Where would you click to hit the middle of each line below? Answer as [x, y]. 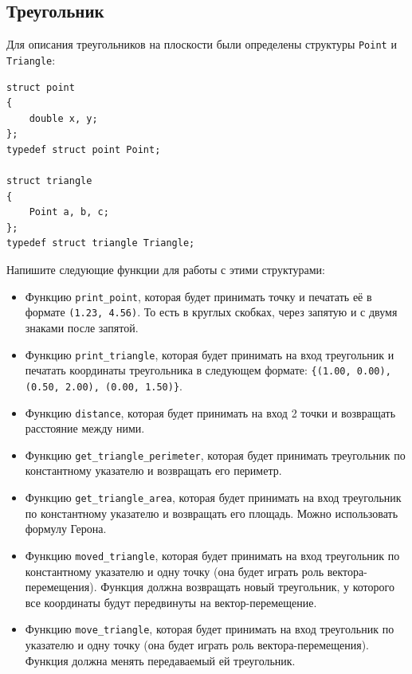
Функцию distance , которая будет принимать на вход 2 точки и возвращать [210, 412]
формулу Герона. [66, 529]
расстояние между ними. [85, 428]
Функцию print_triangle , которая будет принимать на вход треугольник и [210, 354]
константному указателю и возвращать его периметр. [153, 470]
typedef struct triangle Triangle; [101, 243]
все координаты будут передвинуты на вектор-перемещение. [171, 602]
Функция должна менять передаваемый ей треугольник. [160, 660]
